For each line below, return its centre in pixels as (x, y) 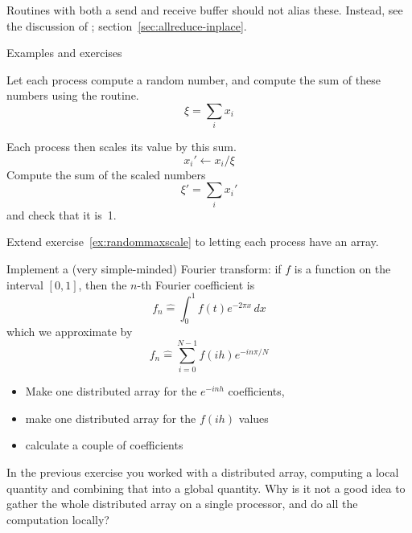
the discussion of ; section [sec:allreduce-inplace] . (127, 25)
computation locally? (58, 519)
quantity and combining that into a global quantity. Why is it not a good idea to (206, 488)
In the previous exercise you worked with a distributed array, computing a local (203, 471)
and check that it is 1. (62, 214)
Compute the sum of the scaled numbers (106, 174)
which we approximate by (70, 332)
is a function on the (342, 269)
